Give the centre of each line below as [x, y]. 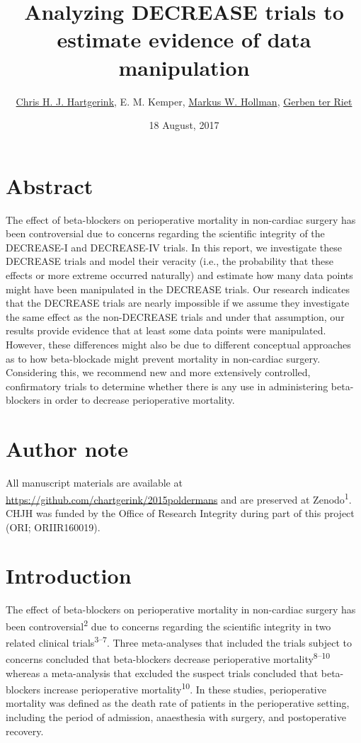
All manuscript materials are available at [94, 483]
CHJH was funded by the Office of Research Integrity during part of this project [180, 512]
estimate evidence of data [184, 39]
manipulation [184, 67]
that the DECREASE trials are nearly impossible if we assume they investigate [178, 303]
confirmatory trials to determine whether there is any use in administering [167, 386]
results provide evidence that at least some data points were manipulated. [166, 330]
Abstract [50, 185]
